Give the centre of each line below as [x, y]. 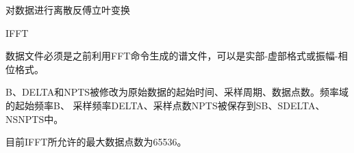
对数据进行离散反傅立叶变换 [68, 10]
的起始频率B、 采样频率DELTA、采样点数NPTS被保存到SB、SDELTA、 [165, 105]
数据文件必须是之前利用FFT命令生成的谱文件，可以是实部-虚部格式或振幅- [172, 56]
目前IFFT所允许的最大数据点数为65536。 [96, 142]
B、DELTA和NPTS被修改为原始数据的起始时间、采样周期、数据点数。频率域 [177, 92]
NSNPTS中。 [35, 119]
